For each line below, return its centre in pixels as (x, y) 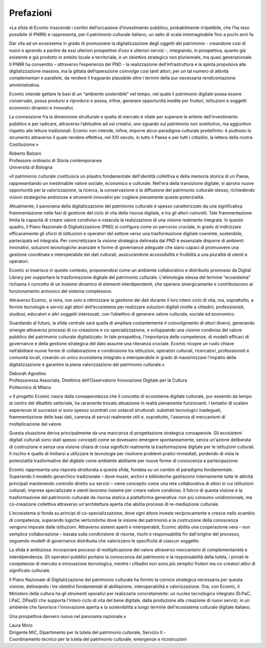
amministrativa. (25, 85)
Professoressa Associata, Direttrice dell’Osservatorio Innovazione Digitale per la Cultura (98, 380)
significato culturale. (30, 571)
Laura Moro (21, 625)
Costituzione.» (24, 144)
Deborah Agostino (28, 373)
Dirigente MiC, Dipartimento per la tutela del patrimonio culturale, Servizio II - (87, 632)
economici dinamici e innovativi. (42, 108)
